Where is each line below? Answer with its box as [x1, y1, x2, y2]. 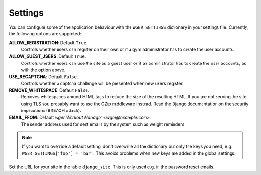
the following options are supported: [9, 31, 82, 36]
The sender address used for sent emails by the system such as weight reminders [21, 121, 185, 127]
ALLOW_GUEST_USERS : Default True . [9, 53, 86, 59]
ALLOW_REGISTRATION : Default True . [9, 40, 87, 46]
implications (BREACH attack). [21, 108, 82, 113]
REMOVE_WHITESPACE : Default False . [9, 87, 89, 93]
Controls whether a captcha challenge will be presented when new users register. [21, 80, 184, 86]
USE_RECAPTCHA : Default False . [9, 74, 78, 80]
